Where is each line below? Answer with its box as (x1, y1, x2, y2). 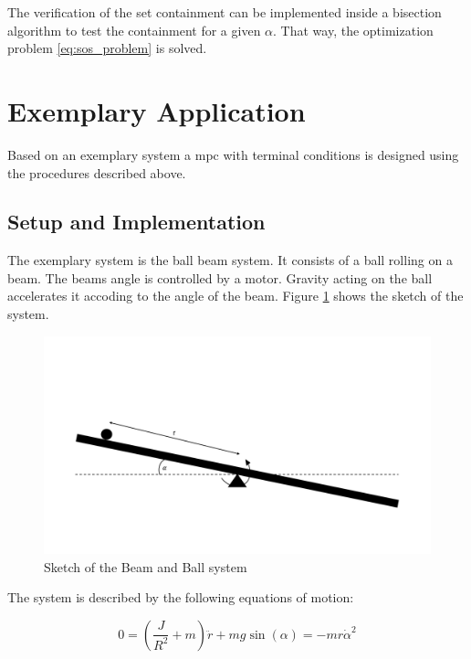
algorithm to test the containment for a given (7, 20, 261, 39)
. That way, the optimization (273, 20, 434, 39)
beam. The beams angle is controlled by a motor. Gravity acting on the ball (7, 268, 433, 287)
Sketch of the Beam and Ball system (44, 557, 247, 576)
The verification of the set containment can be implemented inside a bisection (7, 3, 442, 21)
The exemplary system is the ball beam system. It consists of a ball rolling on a (7, 250, 453, 270)
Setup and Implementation (7, 207, 266, 236)
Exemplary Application (7, 91, 306, 129)
